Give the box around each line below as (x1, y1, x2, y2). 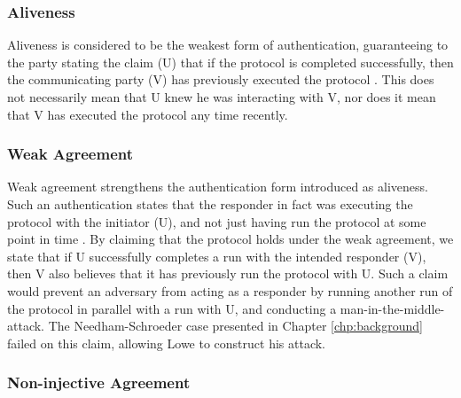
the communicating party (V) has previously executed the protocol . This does (7, 70, 434, 89)
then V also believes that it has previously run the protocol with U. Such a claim (7, 264, 449, 283)
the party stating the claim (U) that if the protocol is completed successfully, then (7, 52, 454, 71)
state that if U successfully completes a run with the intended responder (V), (7, 246, 426, 265)
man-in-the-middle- (340, 299, 445, 317)
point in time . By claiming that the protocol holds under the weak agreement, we (7, 230, 454, 248)
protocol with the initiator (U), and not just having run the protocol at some (7, 212, 426, 230)
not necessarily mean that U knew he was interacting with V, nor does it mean (7, 88, 436, 105)
